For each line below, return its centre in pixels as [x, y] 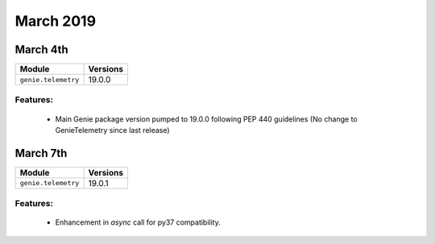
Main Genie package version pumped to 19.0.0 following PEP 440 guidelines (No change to [206, 119]
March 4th [41, 50]
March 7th [41, 153]
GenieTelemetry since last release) [112, 130]
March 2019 [56, 21]
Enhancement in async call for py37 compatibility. [138, 222]
